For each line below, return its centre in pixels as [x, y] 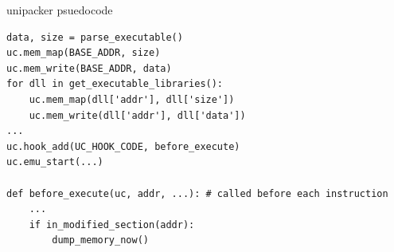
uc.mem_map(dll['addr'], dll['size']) [132, 99]
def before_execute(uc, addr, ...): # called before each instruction [197, 193]
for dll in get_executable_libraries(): [115, 84]
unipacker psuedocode [60, 10]
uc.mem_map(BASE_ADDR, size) [84, 53]
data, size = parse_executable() [95, 37]
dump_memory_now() [100, 240]
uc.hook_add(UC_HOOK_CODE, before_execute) [123, 146]
